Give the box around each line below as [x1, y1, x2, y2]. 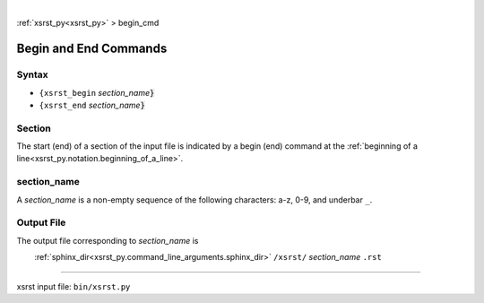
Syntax [16, 68, 48, 81]
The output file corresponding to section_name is [16, 235, 199, 246]
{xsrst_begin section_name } [39, 87, 155, 98]
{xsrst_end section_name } [39, 100, 145, 110]
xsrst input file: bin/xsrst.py [16, 281, 131, 291]
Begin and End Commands [16, 41, 168, 56]
